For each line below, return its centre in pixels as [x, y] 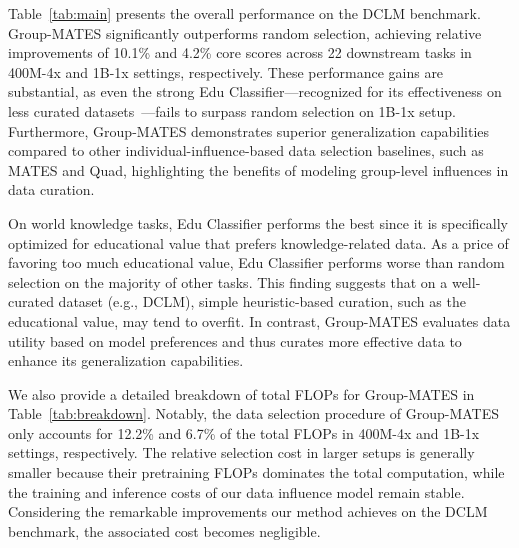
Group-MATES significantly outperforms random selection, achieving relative [245, 32]
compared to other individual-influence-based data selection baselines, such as [246, 150]
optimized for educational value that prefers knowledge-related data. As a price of [258, 242]
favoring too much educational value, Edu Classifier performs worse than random [256, 262]
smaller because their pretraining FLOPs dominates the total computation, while [256, 472]
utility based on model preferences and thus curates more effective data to [235, 340]
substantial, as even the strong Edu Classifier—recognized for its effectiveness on [255, 91]
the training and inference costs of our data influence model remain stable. [236, 491]
